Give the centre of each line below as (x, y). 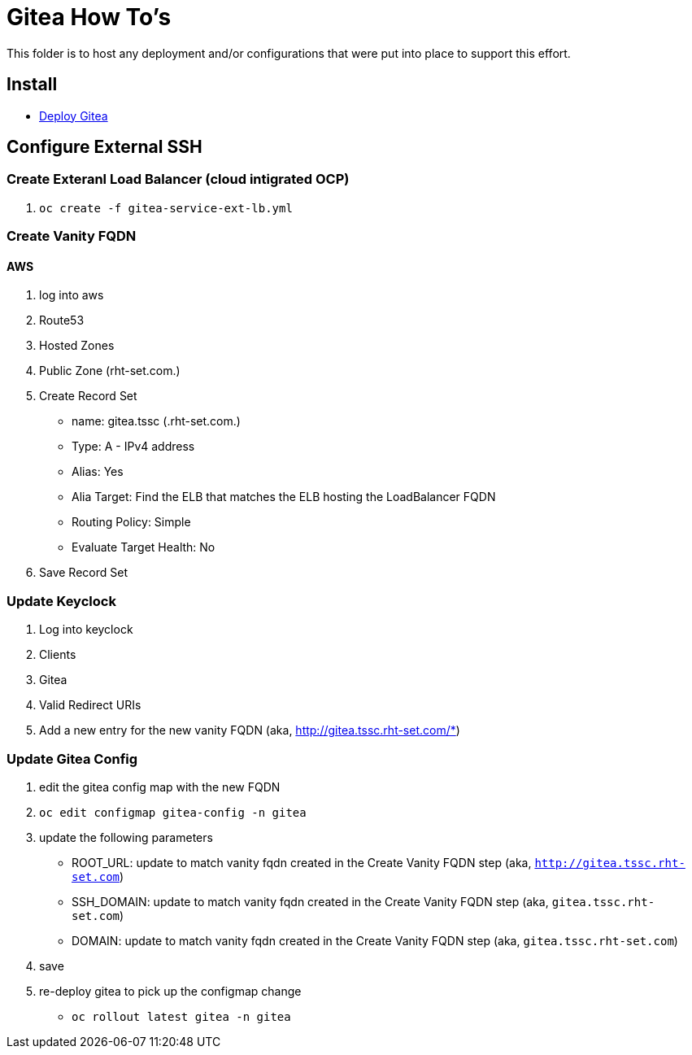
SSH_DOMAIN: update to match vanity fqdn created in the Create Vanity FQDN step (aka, (310, 901)
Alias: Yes (98, 472)
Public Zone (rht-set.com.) (110, 371)
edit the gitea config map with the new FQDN (160, 787)
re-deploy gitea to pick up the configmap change (170, 991)
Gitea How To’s (89, 17)
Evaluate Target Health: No (144, 547)
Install (32, 85)
